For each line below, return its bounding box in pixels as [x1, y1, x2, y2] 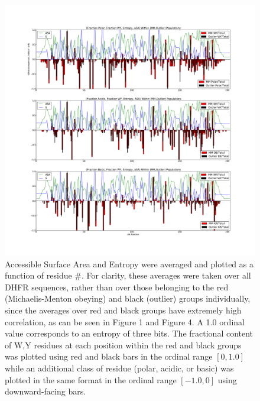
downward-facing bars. [5, 385, 86, 397]
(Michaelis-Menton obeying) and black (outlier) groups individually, [5, 292, 251, 305]
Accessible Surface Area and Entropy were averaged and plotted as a [5, 257, 253, 270]
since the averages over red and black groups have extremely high [5, 303, 242, 316]
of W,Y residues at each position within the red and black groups [5, 338, 242, 351]
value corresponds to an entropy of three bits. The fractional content [5, 327, 253, 339]
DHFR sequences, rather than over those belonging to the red [5, 280, 229, 293]
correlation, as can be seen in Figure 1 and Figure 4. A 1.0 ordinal [5, 315, 245, 328]
